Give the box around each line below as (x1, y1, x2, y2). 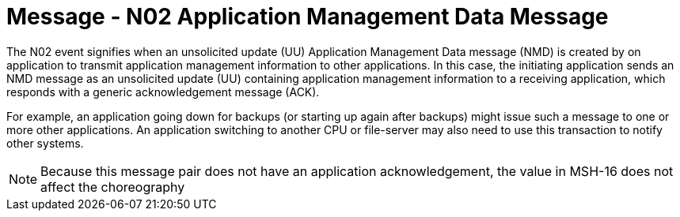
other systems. (6, 136, 84, 150)
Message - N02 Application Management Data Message (6, 3, 609, 30)
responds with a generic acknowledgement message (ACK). (6, 84, 320, 99)
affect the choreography (40, 178, 185, 195)
